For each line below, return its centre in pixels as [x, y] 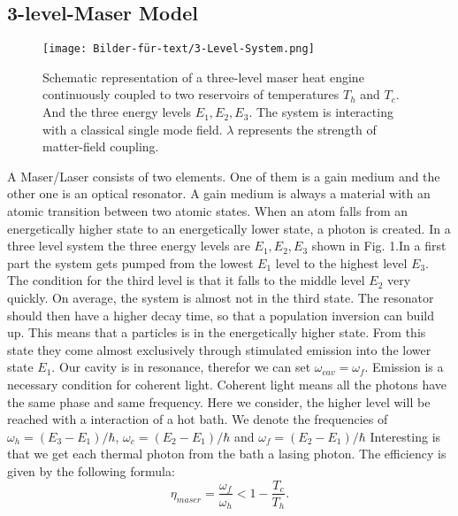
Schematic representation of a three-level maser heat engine [203, 77]
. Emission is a [404, 367]
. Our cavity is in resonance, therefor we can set [181, 367]
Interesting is [405, 436]
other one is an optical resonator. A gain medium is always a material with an [219, 193]
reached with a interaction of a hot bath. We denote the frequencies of [198, 419]
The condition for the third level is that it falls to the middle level [186, 280]
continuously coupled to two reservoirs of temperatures [191, 94]
